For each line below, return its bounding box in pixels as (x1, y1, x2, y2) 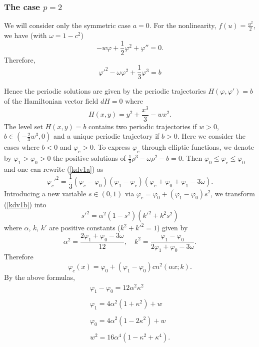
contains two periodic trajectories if (88, 121, 197, 131)
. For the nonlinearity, (149, 20, 216, 31)
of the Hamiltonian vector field (4, 95, 98, 106)
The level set (4, 121, 43, 131)
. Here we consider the (177, 131, 245, 141)
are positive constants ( (49, 222, 120, 233)
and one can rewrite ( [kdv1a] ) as (4, 163, 103, 174)
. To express (93, 142, 130, 152)
